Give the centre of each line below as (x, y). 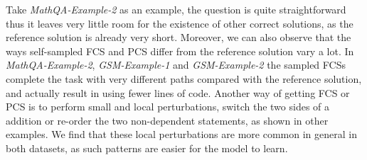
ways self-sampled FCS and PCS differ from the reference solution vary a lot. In (180, 51)
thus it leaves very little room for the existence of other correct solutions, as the (180, 23)
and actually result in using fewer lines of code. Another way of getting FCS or (178, 92)
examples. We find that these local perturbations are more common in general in (181, 134)
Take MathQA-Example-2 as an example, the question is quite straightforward (176, 9)
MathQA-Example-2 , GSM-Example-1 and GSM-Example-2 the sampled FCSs (176, 65)
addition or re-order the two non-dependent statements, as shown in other (167, 120)
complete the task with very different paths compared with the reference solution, (184, 78)
